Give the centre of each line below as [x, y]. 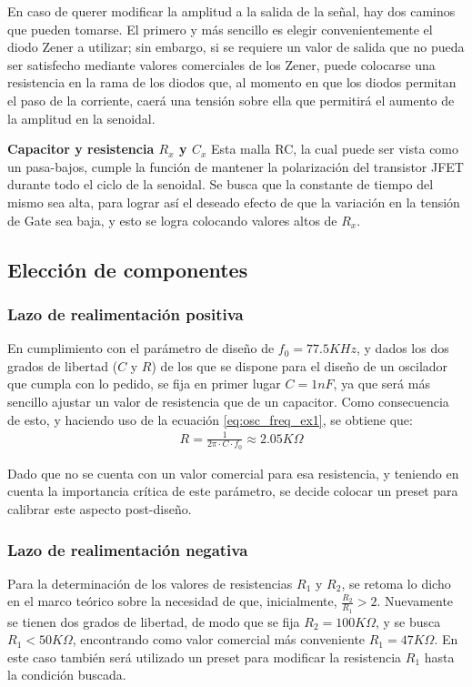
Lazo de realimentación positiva [126, 313]
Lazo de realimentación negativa [128, 549]
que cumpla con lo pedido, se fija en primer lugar [144, 384]
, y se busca [408, 621]
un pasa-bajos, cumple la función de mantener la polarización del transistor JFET [236, 166]
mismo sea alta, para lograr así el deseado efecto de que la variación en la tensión [234, 202]
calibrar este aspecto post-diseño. [100, 509]
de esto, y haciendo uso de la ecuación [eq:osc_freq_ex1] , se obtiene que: [210, 419]
